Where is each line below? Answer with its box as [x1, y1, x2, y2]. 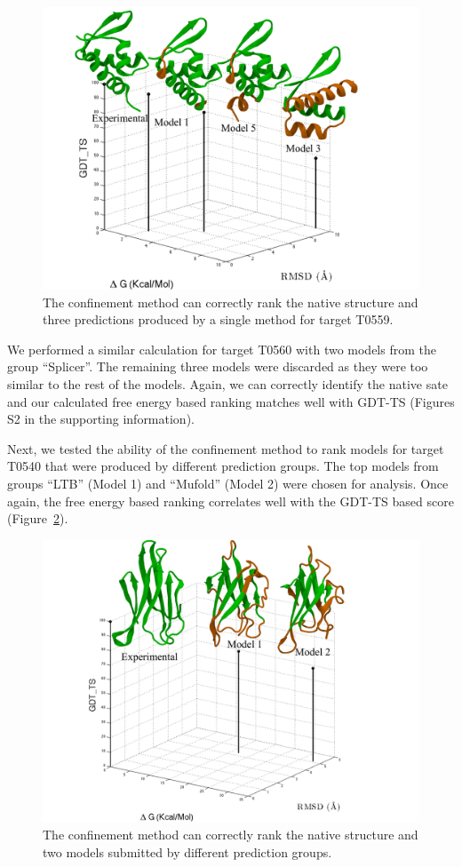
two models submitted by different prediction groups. [43, 842, 332, 861]
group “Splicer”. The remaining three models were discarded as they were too [7, 357, 428, 376]
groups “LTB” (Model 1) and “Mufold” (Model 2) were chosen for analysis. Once [7, 473, 449, 492]
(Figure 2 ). [7, 509, 68, 528]
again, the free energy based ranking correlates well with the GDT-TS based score [7, 491, 454, 510]
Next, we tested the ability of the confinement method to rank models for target [7, 439, 444, 457]
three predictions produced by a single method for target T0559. [43, 310, 394, 329]
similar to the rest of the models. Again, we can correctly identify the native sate [7, 374, 448, 393]
